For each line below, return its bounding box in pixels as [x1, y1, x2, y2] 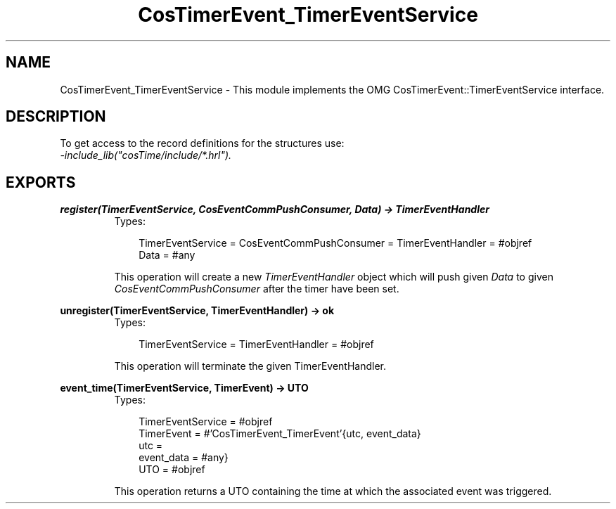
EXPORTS [6, 173, 76, 191]
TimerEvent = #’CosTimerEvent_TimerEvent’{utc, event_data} [139, 427, 421, 440]
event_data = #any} [139, 451, 229, 464]
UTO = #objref [139, 463, 205, 476]
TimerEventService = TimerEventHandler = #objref [139, 338, 374, 351]
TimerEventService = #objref [139, 415, 273, 428]
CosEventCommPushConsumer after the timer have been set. [114, 283, 399, 295]
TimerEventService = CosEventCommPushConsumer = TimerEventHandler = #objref [139, 237, 532, 250]
